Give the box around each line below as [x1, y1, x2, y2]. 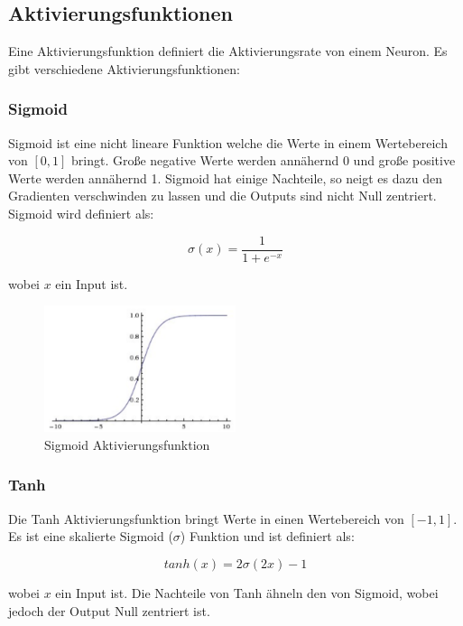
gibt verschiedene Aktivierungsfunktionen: [8, 59, 240, 78]
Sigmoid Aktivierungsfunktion [44, 434, 210, 453]
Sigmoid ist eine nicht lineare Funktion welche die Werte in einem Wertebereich [8, 133, 448, 152]
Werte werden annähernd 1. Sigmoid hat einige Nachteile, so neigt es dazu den [8, 168, 442, 187]
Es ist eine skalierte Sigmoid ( [8, 527, 173, 546]
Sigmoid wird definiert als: [8, 203, 154, 222]
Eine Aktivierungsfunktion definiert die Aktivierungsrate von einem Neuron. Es [8, 42, 448, 61]
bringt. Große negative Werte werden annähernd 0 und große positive [71, 151, 456, 170]
